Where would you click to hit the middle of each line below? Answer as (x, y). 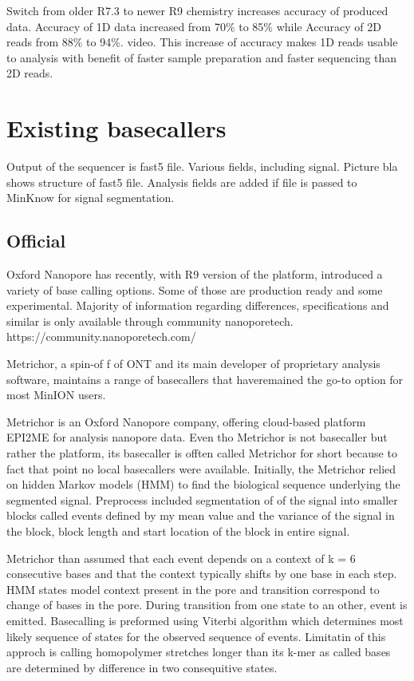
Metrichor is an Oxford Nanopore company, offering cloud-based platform (186, 421)
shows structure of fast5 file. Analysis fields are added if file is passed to (182, 182)
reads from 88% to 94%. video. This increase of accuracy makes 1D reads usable (202, 42)
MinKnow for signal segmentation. (91, 198)
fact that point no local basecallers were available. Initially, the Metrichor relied (201, 468)
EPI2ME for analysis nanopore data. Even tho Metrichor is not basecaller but (197, 437)
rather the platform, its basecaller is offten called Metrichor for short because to (202, 453)
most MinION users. (56, 395)
